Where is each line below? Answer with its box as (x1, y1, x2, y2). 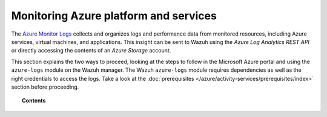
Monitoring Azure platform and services (11, 9, 217, 22)
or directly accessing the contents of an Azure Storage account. (11, 47, 171, 54)
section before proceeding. (11, 83, 79, 90)
